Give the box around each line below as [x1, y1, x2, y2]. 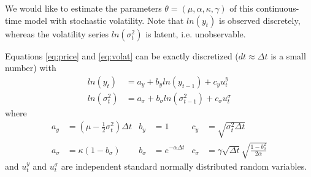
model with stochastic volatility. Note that [24, 13, 184, 26]
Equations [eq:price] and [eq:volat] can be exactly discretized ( [5, 49, 239, 62]
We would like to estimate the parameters [5, 2, 162, 14]
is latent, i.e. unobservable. [145, 27, 246, 40]
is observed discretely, [219, 13, 301, 26]
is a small [271, 49, 306, 62]
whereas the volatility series [5, 27, 109, 40]
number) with [5, 61, 56, 74]
